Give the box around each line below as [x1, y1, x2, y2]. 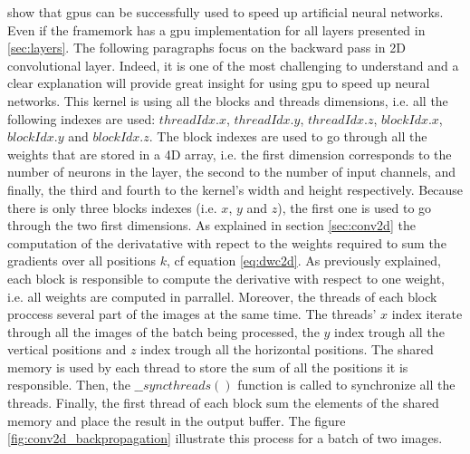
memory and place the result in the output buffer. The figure [7, 411, 346, 430]
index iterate [391, 304, 463, 324]
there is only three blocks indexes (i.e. [7, 198, 217, 217]
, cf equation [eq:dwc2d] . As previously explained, [167, 251, 441, 270]
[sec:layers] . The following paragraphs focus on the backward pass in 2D [7, 38, 406, 57]
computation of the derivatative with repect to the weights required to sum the [7, 233, 446, 252]
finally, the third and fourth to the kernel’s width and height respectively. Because [7, 179, 464, 198]
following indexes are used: [7, 109, 156, 128]
